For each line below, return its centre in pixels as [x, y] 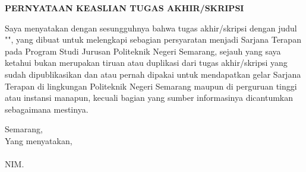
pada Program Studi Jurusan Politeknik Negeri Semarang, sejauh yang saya [143, 51]
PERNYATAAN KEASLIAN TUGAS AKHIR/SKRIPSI [124, 8]
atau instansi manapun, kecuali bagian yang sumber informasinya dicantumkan [149, 98]
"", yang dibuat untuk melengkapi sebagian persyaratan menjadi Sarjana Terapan [153, 39]
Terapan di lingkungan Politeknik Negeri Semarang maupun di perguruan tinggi [151, 86]
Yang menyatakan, [39, 140]
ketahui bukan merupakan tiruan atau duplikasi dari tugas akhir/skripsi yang [146, 63]
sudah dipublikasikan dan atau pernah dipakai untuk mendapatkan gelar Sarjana [153, 74]
